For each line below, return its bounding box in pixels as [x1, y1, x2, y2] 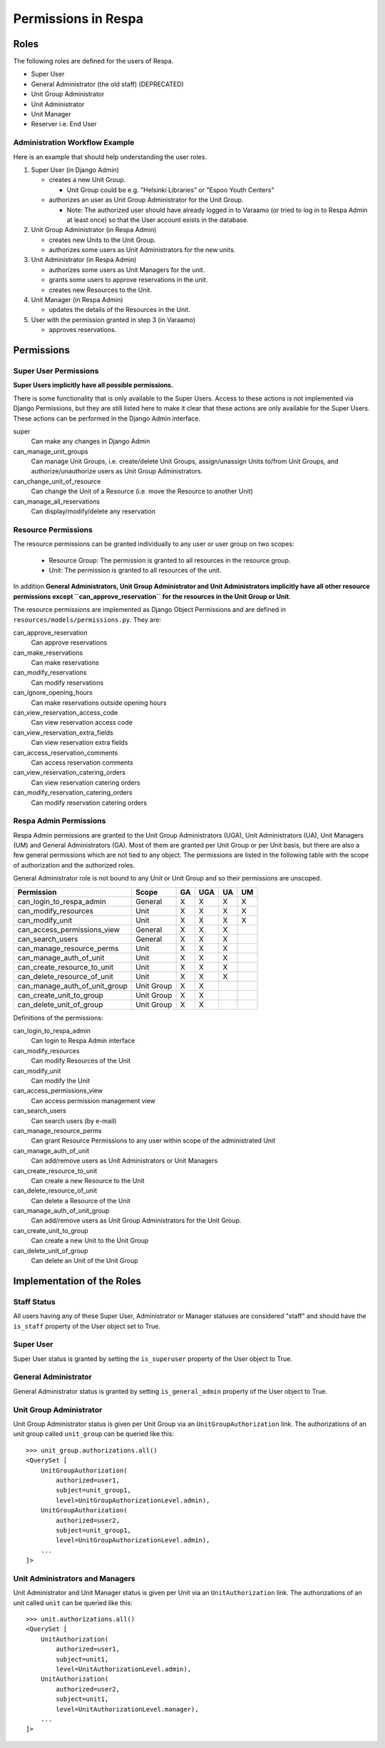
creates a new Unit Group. [48, 176, 126, 184]
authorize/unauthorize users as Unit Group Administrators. [31, 467, 203, 476]
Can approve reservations [31, 638, 108, 647]
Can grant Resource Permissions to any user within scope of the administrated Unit [31, 1136, 276, 1145]
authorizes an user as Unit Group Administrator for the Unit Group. [48, 196, 244, 204]
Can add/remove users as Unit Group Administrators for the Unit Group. [31, 1216, 242, 1225]
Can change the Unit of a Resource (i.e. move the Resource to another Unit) [31, 487, 253, 496]
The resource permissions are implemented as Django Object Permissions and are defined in [13, 606, 287, 614]
